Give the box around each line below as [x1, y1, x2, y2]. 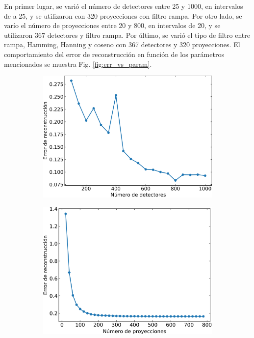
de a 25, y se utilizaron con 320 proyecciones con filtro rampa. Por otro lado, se [4, 10, 242, 21]
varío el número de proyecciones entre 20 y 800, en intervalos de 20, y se [4, 20, 221, 30]
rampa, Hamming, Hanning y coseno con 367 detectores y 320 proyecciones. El [4, 39, 240, 50]
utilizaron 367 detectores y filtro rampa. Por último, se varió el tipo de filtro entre [4, 29, 250, 40]
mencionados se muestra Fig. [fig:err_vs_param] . [4, 58, 152, 69]
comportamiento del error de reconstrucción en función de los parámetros [4, 49, 224, 59]
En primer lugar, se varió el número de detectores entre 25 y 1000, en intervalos [4, 1, 243, 11]
